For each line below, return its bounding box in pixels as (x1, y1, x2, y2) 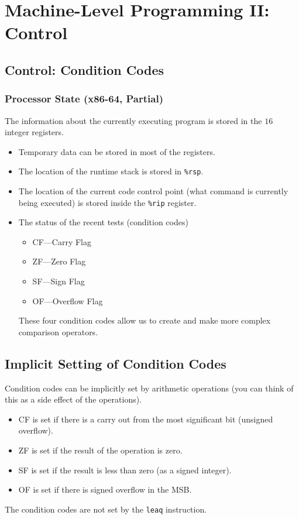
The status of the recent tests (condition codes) (18, 216, 188, 228)
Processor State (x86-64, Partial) (5, 91, 163, 106)
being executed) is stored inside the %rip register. (18, 196, 197, 208)
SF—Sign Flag (32, 275, 85, 287)
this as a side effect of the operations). (5, 393, 142, 405)
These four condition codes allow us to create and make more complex (18, 314, 271, 326)
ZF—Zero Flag (32, 255, 86, 267)
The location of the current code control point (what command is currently (18, 185, 288, 197)
